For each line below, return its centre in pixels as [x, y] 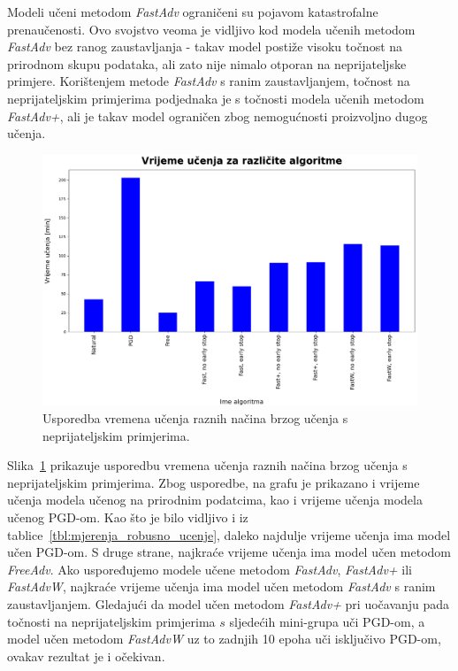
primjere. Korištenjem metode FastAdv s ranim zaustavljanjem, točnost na [209, 81]
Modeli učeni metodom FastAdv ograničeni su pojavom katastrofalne [193, 12]
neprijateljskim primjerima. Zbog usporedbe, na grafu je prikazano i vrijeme [214, 482]
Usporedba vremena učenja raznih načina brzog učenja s [195, 417]
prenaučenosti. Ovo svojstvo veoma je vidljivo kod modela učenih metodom [211, 29]
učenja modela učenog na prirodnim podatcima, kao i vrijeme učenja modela [215, 500]
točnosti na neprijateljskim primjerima [111, 621]
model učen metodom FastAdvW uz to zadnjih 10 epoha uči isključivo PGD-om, [224, 639]
